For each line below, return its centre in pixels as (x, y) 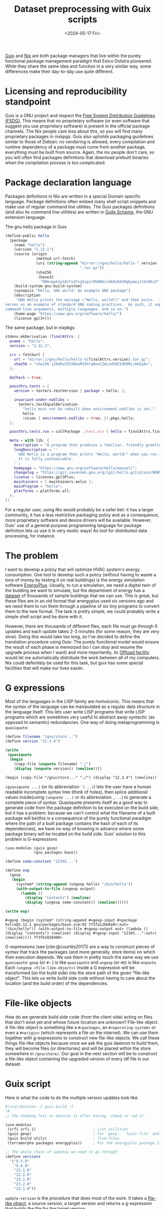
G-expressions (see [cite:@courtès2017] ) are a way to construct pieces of (80, 947)
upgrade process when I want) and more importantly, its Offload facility (77, 652)
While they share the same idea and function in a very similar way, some (78, 66)
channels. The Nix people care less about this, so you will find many (74, 131)
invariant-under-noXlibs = (41, 400)
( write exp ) (17, 911)
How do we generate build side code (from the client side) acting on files (79, 1017)
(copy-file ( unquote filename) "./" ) (53, 764)
